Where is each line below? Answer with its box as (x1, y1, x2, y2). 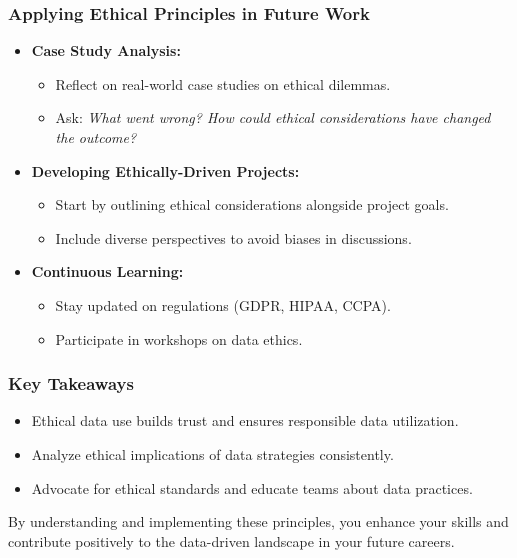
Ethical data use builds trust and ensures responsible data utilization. (31, 410, 459, 431)
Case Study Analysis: (31, 40, 181, 61)
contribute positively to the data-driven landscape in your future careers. (8, 530, 455, 551)
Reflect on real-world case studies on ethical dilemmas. (55, 73, 391, 94)
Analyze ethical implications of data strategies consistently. (31, 443, 394, 464)
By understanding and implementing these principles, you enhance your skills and (8, 511, 509, 532)
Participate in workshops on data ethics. (55, 328, 303, 349)
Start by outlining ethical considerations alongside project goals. (55, 194, 449, 215)
